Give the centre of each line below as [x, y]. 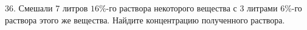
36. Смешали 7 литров [47, 8]
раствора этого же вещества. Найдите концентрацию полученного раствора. [145, 19]
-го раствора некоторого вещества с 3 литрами [192, 8]
